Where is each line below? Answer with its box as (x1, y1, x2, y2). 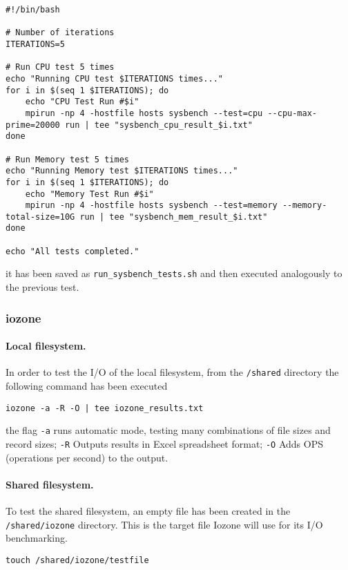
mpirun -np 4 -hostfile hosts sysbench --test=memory (25, 200, 278, 211)
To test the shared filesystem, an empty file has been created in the (6, 503, 291, 517)
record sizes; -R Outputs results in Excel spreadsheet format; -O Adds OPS (6, 436, 323, 450)
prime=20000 (6, 120, 60, 130)
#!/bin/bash (6, 5, 60, 15)
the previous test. (6, 280, 79, 294)
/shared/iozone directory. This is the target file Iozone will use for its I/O (6, 517, 323, 531)
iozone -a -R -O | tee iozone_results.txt (6, 403, 204, 413)
